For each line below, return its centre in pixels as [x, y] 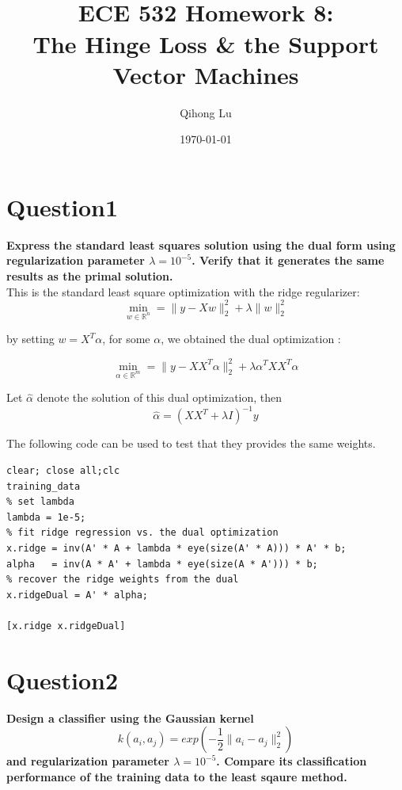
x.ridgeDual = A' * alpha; [77, 595]
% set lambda [40, 502]
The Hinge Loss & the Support [206, 43]
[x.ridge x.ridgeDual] [66, 626]
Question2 [63, 679]
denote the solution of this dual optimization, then [159, 397]
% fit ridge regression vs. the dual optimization [142, 533]
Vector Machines [206, 74]
